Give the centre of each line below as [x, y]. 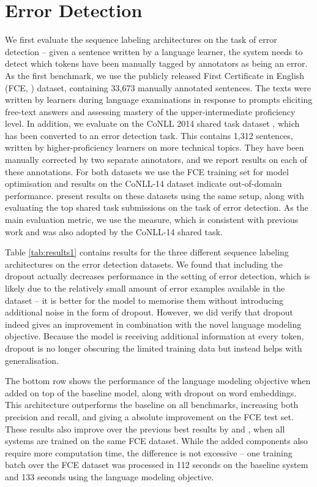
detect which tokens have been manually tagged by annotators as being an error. [156, 63]
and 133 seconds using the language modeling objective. [110, 476]
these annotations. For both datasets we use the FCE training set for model [147, 171]
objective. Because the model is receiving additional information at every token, [155, 336]
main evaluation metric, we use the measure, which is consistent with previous [152, 220]
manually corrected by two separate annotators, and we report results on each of [156, 160]
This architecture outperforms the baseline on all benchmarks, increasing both [152, 405]
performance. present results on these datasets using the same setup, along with [155, 195]
